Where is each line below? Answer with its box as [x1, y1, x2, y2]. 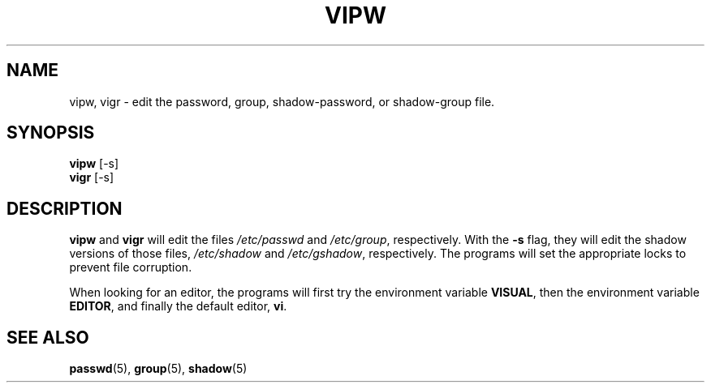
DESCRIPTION [6, 198, 123, 219]
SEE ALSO [6, 327, 89, 348]
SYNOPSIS [6, 122, 95, 143]
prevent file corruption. [69, 260, 192, 275]
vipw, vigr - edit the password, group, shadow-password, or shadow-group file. [69, 94, 495, 109]
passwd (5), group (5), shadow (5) [69, 361, 248, 376]
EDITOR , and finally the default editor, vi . [69, 299, 287, 314]
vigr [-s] [69, 170, 114, 185]
